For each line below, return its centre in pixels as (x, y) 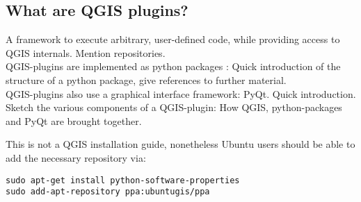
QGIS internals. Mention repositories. (86, 52)
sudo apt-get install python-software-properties (123, 180)
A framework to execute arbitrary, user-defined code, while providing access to (173, 39)
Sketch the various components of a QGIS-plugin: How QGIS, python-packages (174, 107)
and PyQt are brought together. (74, 120)
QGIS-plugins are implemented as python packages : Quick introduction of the (173, 66)
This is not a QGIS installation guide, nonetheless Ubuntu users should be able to (180, 144)
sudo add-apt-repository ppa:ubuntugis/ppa (108, 192)
